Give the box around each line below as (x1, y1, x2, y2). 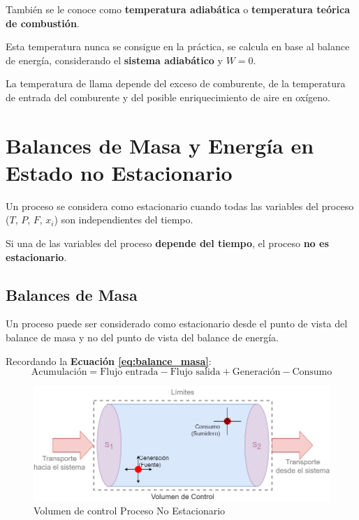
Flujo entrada (100, 367, 159, 378)
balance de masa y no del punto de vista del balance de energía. (6, 330, 279, 345)
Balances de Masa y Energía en (6, 131, 314, 159)
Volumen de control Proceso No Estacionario (34, 503, 226, 518)
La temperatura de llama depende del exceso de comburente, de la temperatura (6, 76, 346, 91)
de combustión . (6, 15, 80, 30)
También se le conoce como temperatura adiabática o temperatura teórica (6, 2, 351, 16)
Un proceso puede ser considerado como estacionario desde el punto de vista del (6, 316, 348, 331)
